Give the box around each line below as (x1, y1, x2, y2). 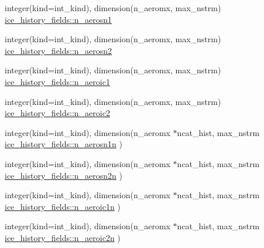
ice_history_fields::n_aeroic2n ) (5, 231, 121, 243)
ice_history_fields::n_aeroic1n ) (5, 200, 121, 212)
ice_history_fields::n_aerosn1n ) (5, 138, 122, 150)
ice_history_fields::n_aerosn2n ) (5, 169, 122, 181)
